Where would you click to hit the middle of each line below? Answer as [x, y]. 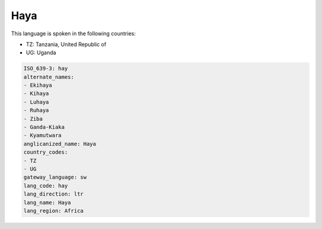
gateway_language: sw [55, 177]
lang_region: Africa [53, 210]
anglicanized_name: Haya [60, 144]
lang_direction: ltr [53, 194]
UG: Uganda [41, 53]
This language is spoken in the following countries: [73, 33]
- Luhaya [36, 102]
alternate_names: [49, 77]
